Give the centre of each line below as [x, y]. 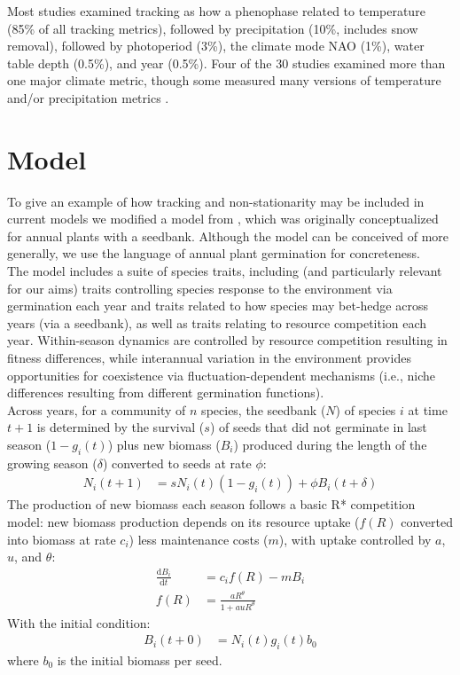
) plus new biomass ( [164, 444]
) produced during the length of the [330, 444]
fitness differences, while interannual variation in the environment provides [209, 358]
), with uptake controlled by [355, 539]
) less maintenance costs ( [199, 539]
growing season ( [52, 463]
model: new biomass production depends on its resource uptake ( [183, 522]
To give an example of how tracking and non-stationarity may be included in [216, 201]
